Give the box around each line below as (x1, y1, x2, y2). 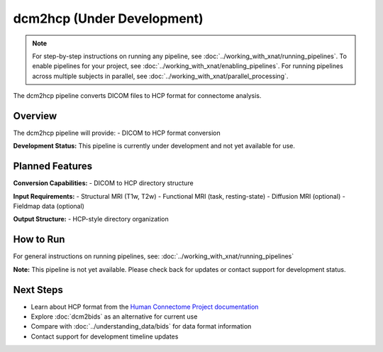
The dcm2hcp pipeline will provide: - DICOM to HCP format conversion (13, 128, 221, 138)
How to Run (13, 233, 65, 246)
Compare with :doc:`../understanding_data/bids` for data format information (30, 322, 252, 331)
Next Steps (13, 284, 63, 296)
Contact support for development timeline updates (30, 332, 179, 341)
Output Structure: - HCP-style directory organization (13, 215, 170, 224)
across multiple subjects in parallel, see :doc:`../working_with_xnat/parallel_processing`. (32, 72, 289, 80)
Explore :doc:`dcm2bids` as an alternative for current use (30, 312, 198, 321)
